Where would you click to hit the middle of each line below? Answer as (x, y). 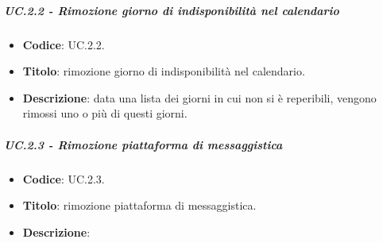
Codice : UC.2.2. (64, 44)
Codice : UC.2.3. (64, 178)
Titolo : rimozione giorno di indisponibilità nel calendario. (164, 71)
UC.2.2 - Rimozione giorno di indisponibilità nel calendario (172, 10)
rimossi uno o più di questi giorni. (105, 113)
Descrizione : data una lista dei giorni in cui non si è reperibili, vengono (199, 97)
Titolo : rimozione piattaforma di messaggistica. (139, 205)
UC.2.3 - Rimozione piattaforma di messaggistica (143, 144)
